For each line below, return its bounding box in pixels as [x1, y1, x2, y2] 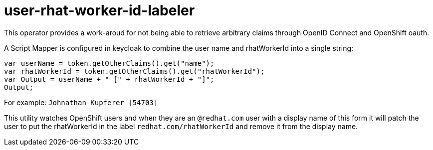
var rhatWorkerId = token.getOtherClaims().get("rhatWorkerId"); [4, 67, 265, 75]
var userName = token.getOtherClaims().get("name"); [4, 59, 215, 67]
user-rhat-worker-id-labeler [4, 2, 195, 19]
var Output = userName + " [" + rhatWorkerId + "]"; [4, 75, 215, 83]
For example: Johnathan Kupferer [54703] [4, 98, 158, 107]
